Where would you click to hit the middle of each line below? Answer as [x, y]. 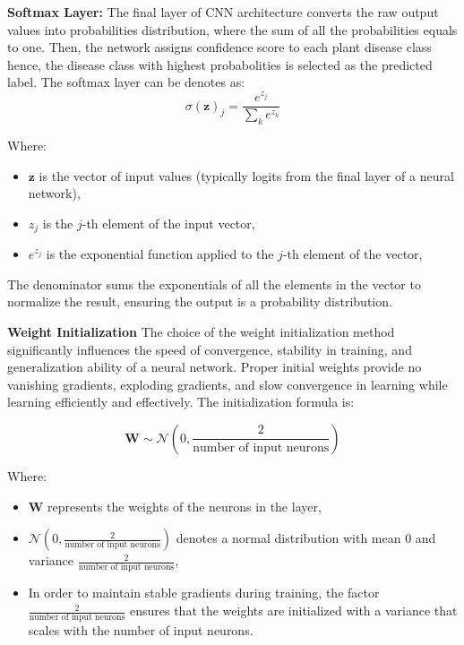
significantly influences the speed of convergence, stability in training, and [210, 349]
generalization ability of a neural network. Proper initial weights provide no [215, 367]
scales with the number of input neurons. [141, 630]
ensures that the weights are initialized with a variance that [293, 611]
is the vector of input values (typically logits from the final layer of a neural [246, 175]
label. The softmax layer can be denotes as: [126, 82]
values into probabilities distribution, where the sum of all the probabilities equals [232, 29]
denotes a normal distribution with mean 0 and [306, 538]
